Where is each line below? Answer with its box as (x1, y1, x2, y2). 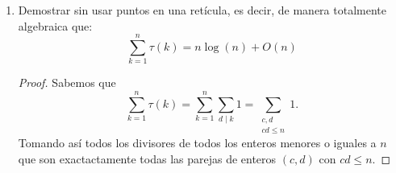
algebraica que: (18, 17, 93, 34)
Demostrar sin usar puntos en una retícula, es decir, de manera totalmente (18, 2, 386, 18)
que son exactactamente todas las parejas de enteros (18, 150, 277, 167)
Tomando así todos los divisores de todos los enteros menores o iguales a (18, 134, 377, 151)
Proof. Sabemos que (18, 74, 116, 91)
